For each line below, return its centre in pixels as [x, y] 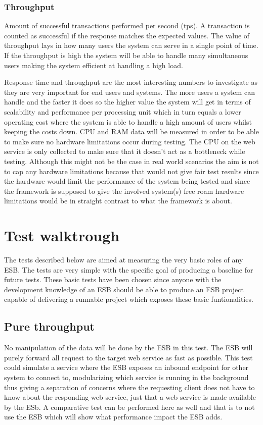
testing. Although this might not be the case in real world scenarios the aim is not [131, 161]
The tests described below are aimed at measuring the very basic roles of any [124, 260]
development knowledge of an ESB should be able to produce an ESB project [124, 289]
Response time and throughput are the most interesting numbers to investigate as [131, 82]
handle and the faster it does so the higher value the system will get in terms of [127, 102]
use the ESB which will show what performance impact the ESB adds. [113, 417]
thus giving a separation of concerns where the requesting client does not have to [129, 387]
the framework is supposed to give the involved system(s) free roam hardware [124, 191]
